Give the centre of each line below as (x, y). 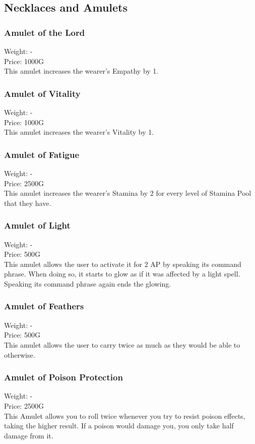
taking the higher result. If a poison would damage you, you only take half (119, 426)
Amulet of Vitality (42, 93)
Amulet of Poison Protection (63, 377)
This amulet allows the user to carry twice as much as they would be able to (122, 344)
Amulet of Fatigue (42, 154)
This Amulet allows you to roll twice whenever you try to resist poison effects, (125, 415)
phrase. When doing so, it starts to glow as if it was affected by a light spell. (122, 274)
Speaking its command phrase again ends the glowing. (88, 283)
